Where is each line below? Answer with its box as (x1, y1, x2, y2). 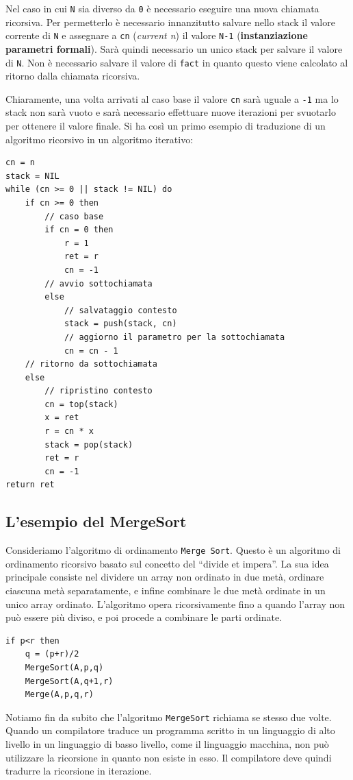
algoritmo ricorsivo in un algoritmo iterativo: (5, 132, 194, 146)
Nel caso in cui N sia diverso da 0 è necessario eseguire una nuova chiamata (5, 1, 319, 15)
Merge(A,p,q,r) (25, 690, 94, 700)
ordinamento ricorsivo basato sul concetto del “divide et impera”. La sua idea (5, 556, 329, 570)
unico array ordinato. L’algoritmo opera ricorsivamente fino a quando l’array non (5, 596, 345, 611)
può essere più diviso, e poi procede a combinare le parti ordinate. (5, 610, 283, 624)
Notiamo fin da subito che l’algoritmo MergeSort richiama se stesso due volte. (5, 709, 332, 724)
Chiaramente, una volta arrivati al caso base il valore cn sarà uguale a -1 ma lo (5, 91, 339, 106)
